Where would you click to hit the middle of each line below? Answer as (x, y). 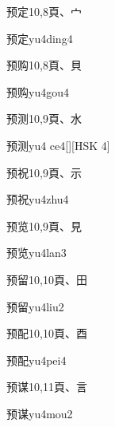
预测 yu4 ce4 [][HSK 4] (58, 145)
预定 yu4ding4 (40, 38)
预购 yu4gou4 (38, 91)
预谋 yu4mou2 (40, 413)
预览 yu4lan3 (36, 253)
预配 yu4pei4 (36, 360)
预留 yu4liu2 (35, 306)
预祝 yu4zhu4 (38, 199)
